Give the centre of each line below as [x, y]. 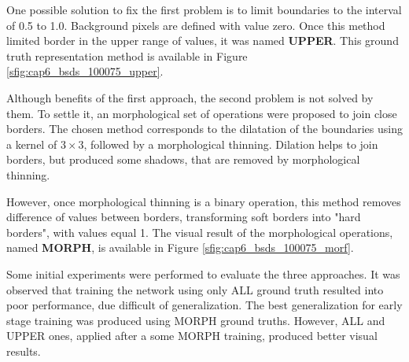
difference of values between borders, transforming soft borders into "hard [184, 217]
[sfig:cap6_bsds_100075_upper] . [85, 71]
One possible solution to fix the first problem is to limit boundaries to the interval [204, 9]
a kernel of [32, 144]
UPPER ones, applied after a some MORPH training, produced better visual [192, 336]
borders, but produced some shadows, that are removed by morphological [183, 159]
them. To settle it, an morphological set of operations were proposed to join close [202, 113]
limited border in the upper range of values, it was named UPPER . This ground [203, 41]
